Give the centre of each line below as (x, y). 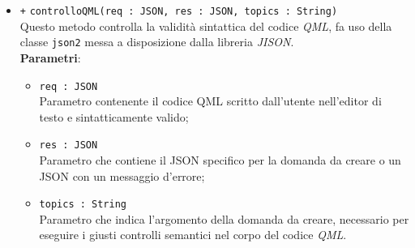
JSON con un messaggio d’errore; (122, 175)
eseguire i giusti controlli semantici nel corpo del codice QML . (193, 235)
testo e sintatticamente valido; (114, 116)
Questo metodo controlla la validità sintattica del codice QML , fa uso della (206, 26)
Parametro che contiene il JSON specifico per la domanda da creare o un (220, 160)
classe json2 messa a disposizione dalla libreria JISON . (157, 42)
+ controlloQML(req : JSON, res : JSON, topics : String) (179, 11)
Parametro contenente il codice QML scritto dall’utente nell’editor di (210, 101)
